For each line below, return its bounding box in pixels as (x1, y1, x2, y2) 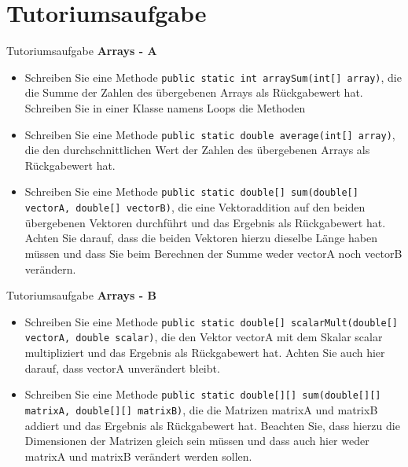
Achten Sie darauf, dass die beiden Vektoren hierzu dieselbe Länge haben (24, 230, 377, 246)
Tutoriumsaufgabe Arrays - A (6, 42, 157, 59)
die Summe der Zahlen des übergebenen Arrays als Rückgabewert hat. (24, 84, 363, 101)
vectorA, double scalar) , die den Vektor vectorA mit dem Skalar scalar (24, 329, 383, 345)
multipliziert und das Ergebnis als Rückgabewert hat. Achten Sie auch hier (24, 344, 385, 360)
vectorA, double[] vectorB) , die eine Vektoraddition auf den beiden (24, 199, 366, 215)
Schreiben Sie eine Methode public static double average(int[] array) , (24, 126, 395, 142)
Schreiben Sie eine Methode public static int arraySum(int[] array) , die (24, 68, 402, 85)
